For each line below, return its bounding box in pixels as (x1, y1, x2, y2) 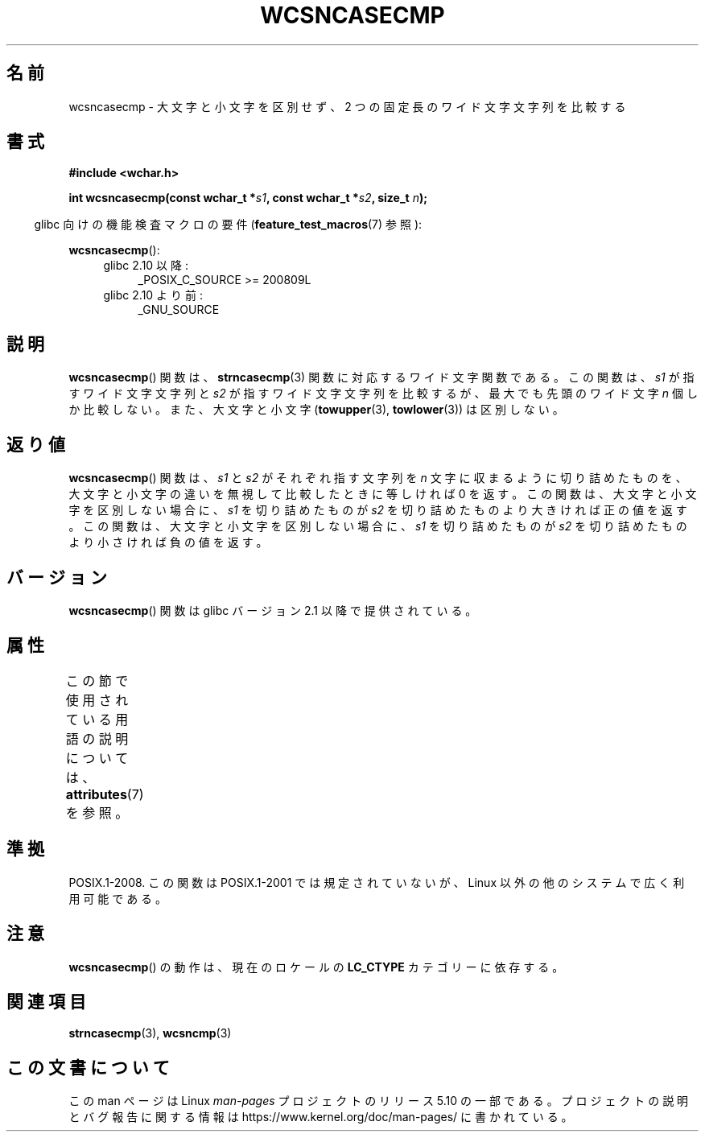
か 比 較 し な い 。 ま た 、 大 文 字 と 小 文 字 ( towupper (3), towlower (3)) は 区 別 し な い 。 (68, 402, 564, 417)
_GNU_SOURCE (138, 303, 220, 317)
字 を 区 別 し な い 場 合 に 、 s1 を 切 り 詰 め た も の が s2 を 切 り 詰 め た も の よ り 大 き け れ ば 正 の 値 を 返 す (68, 503, 687, 517)
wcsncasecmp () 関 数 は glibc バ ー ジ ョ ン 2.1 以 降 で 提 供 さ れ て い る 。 (68, 603, 477, 617)
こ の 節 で (65, 672, 129, 689)
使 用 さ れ (65, 691, 129, 708)
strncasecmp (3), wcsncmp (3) (68, 1026, 232, 1041)
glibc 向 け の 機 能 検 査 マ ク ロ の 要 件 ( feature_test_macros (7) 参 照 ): (34, 217, 423, 232)
